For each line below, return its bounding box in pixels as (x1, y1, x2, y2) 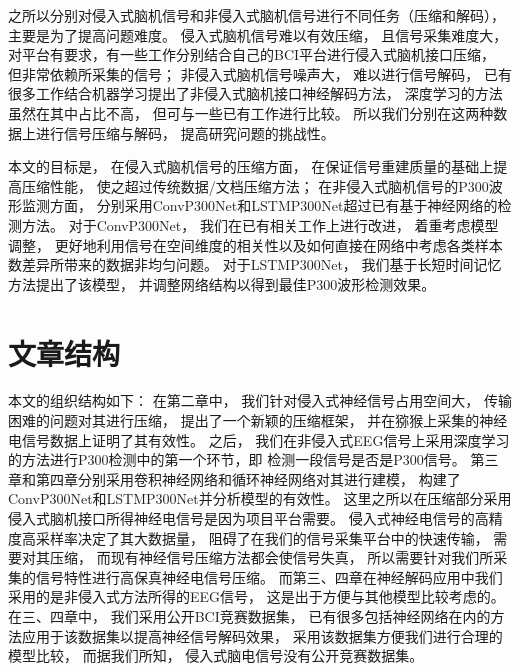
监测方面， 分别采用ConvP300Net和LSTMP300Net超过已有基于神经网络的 (21, 195, 498, 216)
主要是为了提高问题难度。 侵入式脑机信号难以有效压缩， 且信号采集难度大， (8, 24, 508, 45)
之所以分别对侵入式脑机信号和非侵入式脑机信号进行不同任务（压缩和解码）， (8, 5, 505, 25)
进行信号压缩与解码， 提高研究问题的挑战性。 (35, 122, 335, 143)
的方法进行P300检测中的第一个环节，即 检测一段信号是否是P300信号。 (8, 449, 466, 470)
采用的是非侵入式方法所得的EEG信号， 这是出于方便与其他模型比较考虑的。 (8, 586, 505, 607)
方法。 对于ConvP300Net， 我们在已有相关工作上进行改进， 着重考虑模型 (21, 214, 499, 235)
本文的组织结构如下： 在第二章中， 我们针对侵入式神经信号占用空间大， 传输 (8, 390, 512, 411)
